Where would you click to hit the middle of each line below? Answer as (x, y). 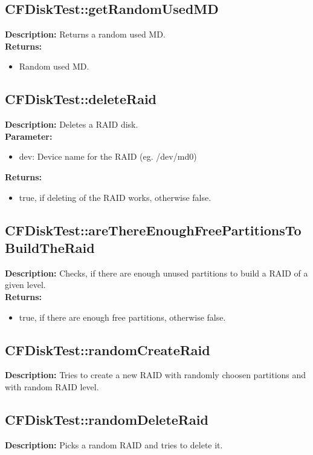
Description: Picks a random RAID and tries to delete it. (114, 444)
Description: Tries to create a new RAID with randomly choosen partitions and (156, 375)
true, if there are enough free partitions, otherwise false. (122, 317)
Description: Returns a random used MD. (85, 34)
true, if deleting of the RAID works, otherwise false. (115, 197)
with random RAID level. (52, 386)
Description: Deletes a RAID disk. (72, 124)
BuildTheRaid (50, 247)
